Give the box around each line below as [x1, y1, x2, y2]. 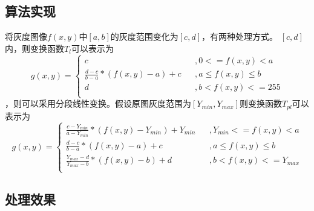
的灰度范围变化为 [110, 30, 178, 43]
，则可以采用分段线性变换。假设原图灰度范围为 [5, 97, 191, 110]
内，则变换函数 [5, 42, 64, 54]
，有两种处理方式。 [201, 30, 278, 43]
